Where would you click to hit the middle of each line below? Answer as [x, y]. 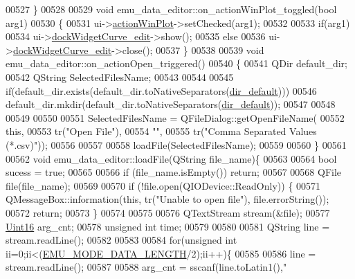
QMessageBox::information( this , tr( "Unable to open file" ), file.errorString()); [167, 199]
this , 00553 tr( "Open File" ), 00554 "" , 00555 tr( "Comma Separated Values [161, 131]
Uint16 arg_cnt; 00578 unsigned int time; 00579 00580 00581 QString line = [168, 226]
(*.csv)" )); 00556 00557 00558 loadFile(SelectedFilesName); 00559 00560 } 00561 [176, 144]
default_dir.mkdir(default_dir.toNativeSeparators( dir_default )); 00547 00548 [171, 104]
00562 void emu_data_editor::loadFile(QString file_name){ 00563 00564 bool [171, 158]
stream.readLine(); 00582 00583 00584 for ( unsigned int [121, 240]
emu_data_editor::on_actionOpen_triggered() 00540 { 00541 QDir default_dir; [176, 63]
